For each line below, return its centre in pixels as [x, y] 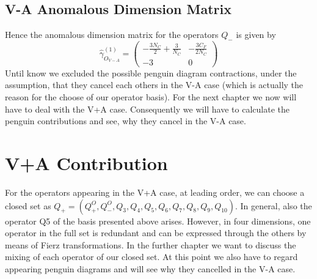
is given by [256, 35]
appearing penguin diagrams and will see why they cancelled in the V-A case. [150, 268]
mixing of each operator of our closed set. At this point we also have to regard [151, 257]
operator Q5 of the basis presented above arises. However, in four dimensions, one [158, 221]
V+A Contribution [86, 163]
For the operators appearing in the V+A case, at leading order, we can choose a [155, 192]
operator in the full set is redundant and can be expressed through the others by [156, 233]
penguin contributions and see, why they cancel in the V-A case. [126, 121]
